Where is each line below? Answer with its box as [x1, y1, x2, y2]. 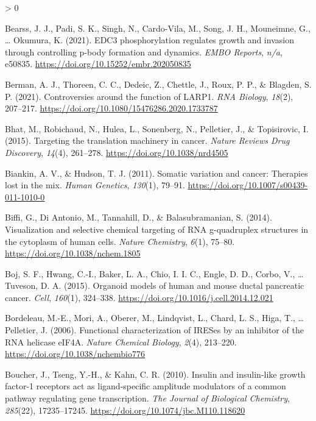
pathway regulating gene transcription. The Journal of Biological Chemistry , [5, 392, 290, 405]
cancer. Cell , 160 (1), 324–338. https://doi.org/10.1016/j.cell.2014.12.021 [5, 291, 273, 303]
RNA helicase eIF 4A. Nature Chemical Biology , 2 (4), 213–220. [5, 335, 237, 348]
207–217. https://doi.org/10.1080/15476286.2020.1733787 [5, 102, 218, 115]
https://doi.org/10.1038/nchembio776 [5, 347, 145, 360]
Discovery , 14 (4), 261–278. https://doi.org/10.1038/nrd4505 [5, 146, 228, 158]
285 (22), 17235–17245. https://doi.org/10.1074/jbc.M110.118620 [5, 403, 245, 416]
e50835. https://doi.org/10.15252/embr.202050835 [5, 57, 191, 70]
